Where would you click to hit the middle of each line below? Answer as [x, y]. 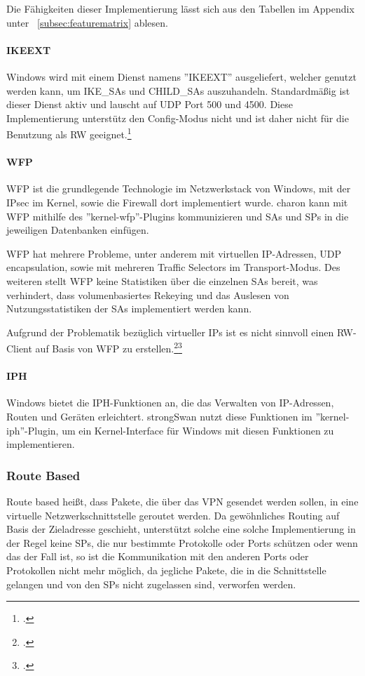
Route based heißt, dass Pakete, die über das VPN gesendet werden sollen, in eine [182, 501]
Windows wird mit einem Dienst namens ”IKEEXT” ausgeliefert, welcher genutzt [181, 76]
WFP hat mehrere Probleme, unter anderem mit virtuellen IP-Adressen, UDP [174, 253]
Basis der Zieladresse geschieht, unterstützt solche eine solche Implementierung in [181, 529]
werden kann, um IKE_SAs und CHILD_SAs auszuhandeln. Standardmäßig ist [178, 90]
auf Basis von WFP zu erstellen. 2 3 [109, 347]
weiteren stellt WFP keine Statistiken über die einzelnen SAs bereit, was [162, 280]
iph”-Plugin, [33, 430]
